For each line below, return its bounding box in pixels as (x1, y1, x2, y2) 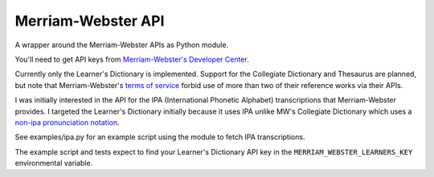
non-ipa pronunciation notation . (14, 117, 120, 127)
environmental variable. (14, 159, 93, 168)
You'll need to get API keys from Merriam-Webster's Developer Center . (14, 54, 249, 64)
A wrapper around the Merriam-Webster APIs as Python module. (14, 40, 229, 50)
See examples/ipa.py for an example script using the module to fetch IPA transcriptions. (14, 132, 305, 142)
